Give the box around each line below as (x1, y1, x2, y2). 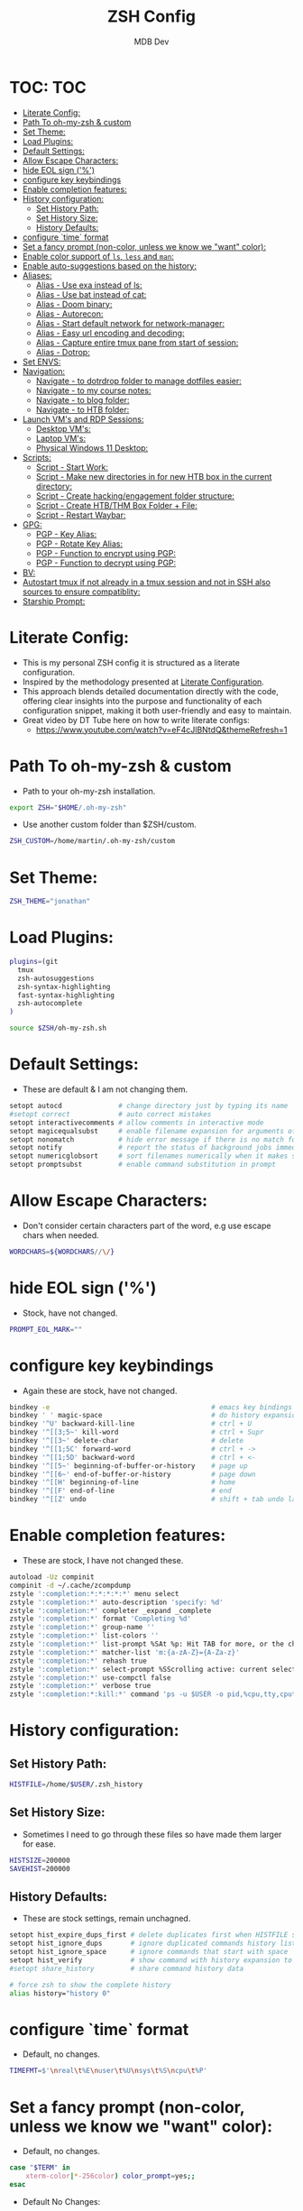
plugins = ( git (9, 958, 59, 967)
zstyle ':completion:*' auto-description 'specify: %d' (9, 1598, 224, 1607)
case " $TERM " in (9, 2163, 70, 2172)
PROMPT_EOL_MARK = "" (9, 1325, 83, 1334)
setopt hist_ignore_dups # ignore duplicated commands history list (9, 1939, 297, 1949)
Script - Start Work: (35, 462, 109, 472)
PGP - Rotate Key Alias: (35, 538, 124, 549)
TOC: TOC (9, 77, 87, 97)
